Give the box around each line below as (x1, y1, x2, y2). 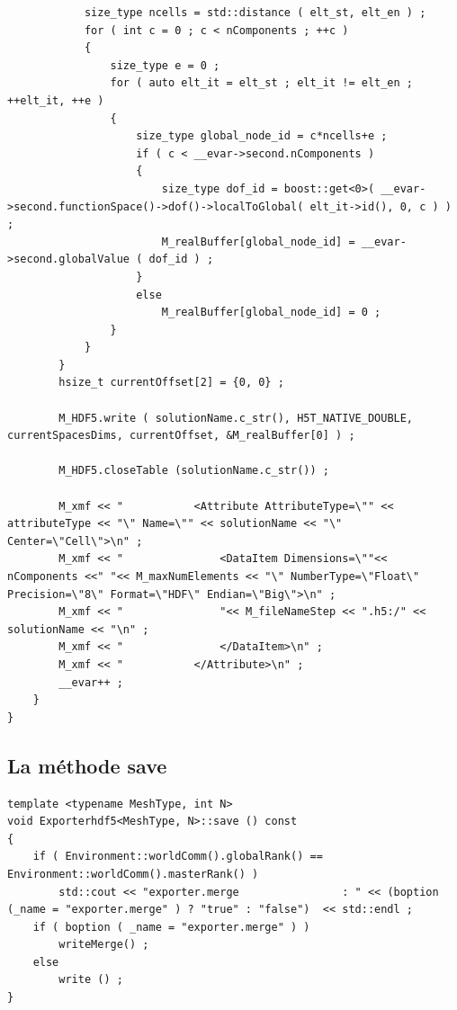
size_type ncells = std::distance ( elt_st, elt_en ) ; (84, 6, 426, 19)
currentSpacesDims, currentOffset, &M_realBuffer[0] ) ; (7, 429, 355, 442)
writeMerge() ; (58, 938, 149, 952)
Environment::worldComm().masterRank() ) (7, 867, 259, 880)
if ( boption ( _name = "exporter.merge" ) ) (32, 920, 310, 934)
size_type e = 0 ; (110, 58, 220, 72)
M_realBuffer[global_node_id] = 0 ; (161, 306, 381, 319)
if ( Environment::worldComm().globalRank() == (32, 850, 323, 863)
